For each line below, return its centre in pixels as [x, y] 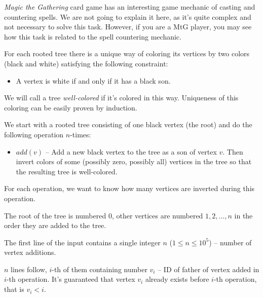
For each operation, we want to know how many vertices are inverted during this [129, 188]
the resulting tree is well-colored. [67, 171]
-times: [81, 134]
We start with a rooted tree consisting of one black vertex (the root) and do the [128, 124]
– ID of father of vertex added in [209, 269]
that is [14, 289]
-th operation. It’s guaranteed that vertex [71, 279]
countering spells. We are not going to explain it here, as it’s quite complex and [128, 16]
